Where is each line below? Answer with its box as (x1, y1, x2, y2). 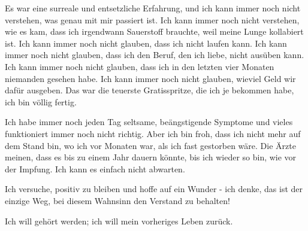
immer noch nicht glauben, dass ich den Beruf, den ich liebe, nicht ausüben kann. (5, 48, 304, 61)
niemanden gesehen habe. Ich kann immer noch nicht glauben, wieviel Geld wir (5, 72, 296, 84)
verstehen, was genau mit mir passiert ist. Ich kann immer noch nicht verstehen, (5, 13, 300, 26)
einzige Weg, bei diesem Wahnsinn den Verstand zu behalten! (5, 194, 230, 206)
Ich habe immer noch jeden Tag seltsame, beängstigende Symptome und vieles (5, 115, 293, 128)
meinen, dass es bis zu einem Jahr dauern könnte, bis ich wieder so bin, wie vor (5, 151, 297, 163)
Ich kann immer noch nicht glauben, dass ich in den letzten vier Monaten (5, 60, 274, 72)
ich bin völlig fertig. (5, 95, 77, 108)
